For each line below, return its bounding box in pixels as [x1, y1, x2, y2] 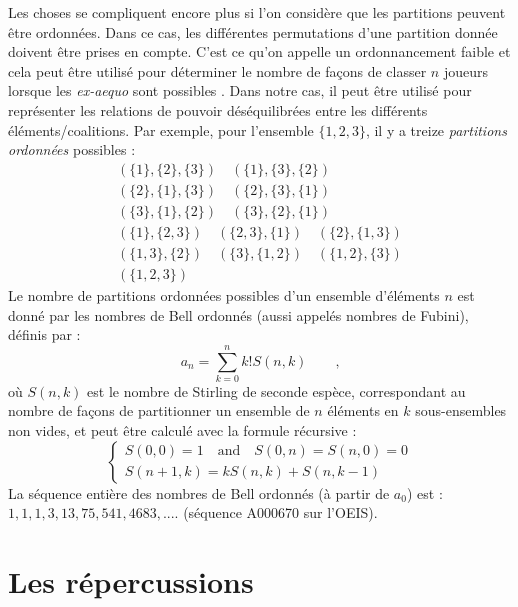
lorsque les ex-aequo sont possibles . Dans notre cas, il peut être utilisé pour [8, 80, 472, 101]
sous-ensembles [415, 400, 507, 421]
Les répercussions [8, 561, 254, 601]
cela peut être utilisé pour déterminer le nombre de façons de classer [8, 60, 427, 81]
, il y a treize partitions [365, 119, 507, 140]
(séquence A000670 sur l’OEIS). [183, 502, 378, 523]
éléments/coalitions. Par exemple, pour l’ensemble [8, 119, 314, 140]
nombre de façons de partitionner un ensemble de [8, 400, 310, 421]
